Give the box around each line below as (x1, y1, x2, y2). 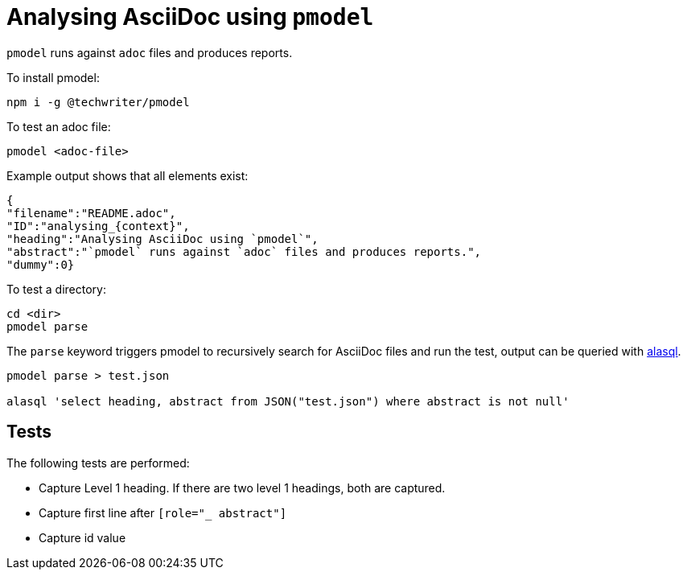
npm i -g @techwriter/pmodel (6, 95, 190, 109)
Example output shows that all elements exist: (6, 168, 249, 183)
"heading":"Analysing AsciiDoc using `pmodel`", (6, 232, 319, 245)
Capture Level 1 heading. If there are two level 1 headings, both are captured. (39, 480, 446, 495)
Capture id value (39, 530, 126, 545)
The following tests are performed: (6, 455, 190, 470)
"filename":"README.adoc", (6, 206, 176, 220)
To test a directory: (6, 282, 106, 296)
